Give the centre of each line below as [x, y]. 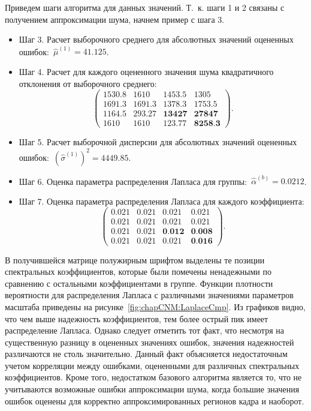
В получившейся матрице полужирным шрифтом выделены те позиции [135, 259]
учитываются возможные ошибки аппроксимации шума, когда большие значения [152, 389]
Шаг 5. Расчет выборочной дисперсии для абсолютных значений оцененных [158, 142]
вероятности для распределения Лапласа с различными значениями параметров [149, 295]
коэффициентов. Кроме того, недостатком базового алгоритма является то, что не [153, 377]
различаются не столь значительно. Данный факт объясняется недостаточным [146, 354]
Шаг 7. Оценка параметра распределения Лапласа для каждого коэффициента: [161, 201]
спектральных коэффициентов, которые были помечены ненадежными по [138, 271]
